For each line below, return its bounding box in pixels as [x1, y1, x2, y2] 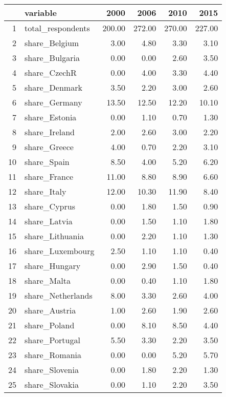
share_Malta [25, 275, 71, 286]
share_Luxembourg [25, 245, 95, 257]
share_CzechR [25, 67, 77, 78]
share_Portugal [25, 334, 80, 346]
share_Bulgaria [25, 52, 80, 64]
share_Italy [25, 185, 66, 197]
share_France [25, 171, 74, 182]
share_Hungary [25, 260, 81, 271]
